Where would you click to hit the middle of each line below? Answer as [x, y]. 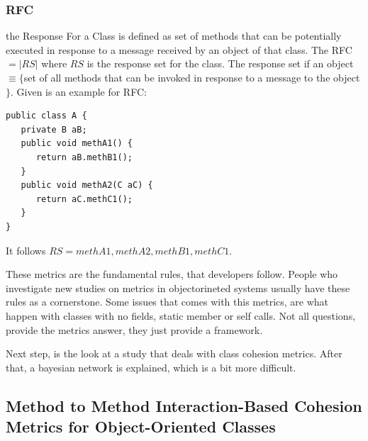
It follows [26, 250]
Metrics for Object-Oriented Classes [141, 426]
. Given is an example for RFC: [79, 91]
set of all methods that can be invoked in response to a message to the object [192, 77]
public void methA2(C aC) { [87, 185]
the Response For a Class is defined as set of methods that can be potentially [174, 36]
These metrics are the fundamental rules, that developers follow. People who [172, 274]
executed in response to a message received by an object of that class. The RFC [179, 49]
